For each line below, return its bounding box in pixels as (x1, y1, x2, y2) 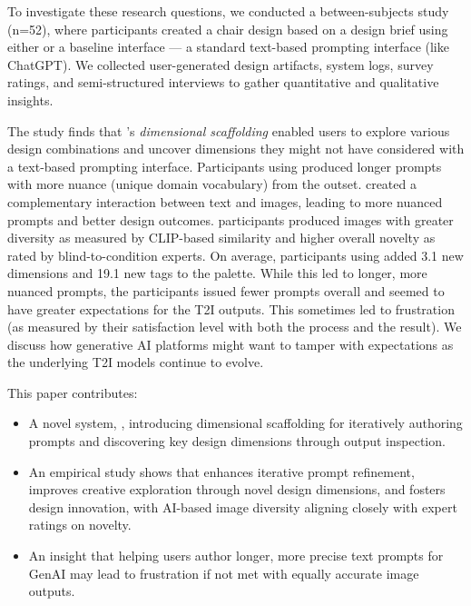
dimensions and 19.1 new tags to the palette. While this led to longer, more (7, 263, 427, 283)
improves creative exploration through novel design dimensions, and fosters (28, 480, 446, 499)
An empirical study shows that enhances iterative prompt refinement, (28, 462, 415, 481)
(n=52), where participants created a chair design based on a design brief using (7, 19, 448, 38)
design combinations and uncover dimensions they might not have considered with (7, 139, 465, 158)
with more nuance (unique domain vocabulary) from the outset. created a (7, 174, 417, 194)
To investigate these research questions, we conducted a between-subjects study (7, 2, 449, 20)
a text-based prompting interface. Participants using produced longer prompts (7, 156, 442, 175)
